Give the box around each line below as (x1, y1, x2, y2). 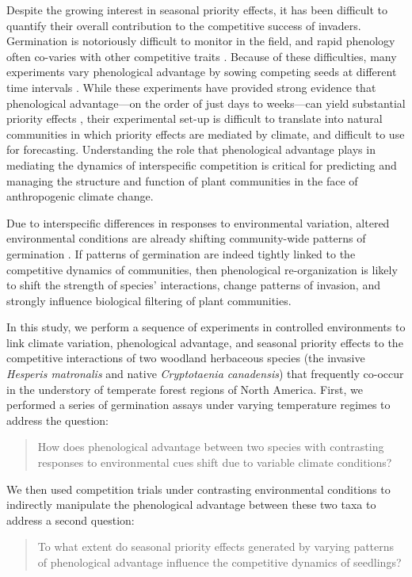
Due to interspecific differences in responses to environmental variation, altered (6, 214, 390, 231)
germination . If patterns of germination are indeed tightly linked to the (6, 245, 356, 262)
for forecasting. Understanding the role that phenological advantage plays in (6, 141, 376, 158)
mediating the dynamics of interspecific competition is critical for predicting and (6, 156, 397, 173)
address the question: (6, 411, 109, 428)
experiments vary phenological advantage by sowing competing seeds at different (6, 63, 397, 80)
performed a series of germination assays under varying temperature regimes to (6, 396, 391, 413)
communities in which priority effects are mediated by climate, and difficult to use (6, 125, 405, 142)
